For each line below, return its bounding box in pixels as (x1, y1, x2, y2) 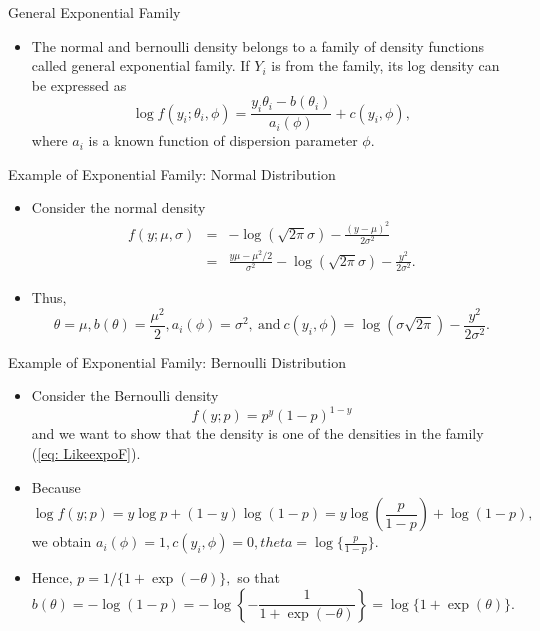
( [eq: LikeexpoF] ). (31, 443, 141, 464)
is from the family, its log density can (271, 55, 500, 76)
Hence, (31, 567, 73, 588)
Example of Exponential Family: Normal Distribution (8, 163, 336, 184)
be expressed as (31, 74, 127, 95)
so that (237, 567, 280, 588)
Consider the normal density (31, 197, 206, 218)
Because (31, 476, 81, 497)
